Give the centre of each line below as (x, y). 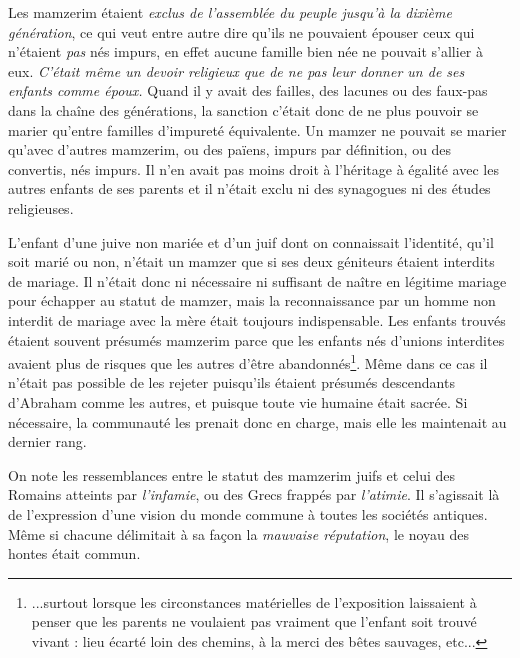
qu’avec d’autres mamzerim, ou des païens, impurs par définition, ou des (230, 149)
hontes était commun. (74, 553)
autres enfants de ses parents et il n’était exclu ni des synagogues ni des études (249, 188)
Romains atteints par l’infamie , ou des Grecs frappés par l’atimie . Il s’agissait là (254, 494)
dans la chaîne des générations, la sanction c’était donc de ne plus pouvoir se (243, 109)
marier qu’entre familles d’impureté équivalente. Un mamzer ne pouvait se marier (257, 129)
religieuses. (41, 207)
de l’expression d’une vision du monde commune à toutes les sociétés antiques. (248, 513)
